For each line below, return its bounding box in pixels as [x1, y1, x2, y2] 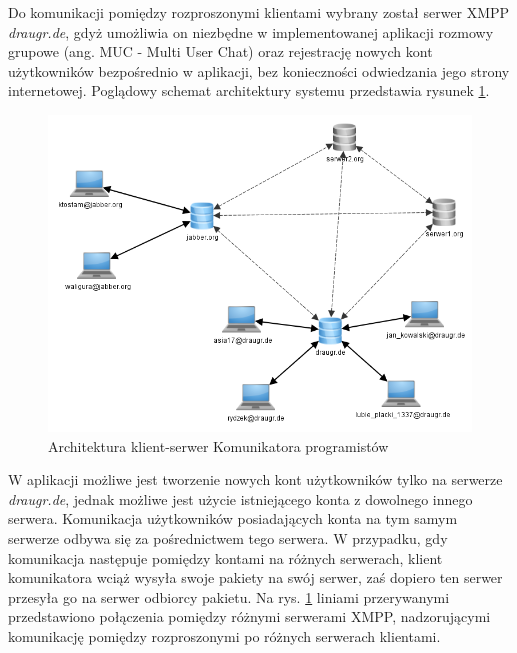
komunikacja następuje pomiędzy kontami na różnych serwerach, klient [8, 547, 443, 568]
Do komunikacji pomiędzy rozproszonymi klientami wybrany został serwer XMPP [8, 2, 510, 22]
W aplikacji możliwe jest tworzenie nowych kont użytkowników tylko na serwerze [8, 469, 503, 490]
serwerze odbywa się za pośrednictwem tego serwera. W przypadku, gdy [8, 527, 448, 548]
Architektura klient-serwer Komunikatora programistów [48, 435, 389, 456]
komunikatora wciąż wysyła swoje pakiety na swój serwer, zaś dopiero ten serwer [8, 567, 503, 588]
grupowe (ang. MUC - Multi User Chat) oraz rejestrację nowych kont [8, 41, 433, 62]
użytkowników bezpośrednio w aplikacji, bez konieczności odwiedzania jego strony [8, 60, 510, 81]
